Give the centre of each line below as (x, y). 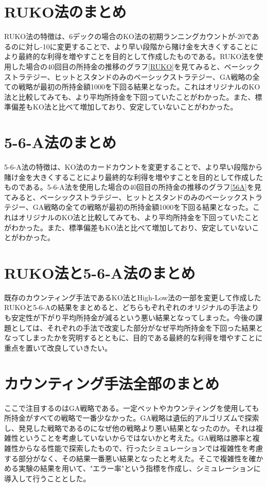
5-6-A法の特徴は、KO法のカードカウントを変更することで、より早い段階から (133, 167)
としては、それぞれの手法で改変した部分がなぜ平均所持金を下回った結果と (137, 327)
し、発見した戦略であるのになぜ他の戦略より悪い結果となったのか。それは (130, 428)
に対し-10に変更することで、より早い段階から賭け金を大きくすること (135, 46)
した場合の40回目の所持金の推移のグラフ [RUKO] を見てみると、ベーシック (136, 66)
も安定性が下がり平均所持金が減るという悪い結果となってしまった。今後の (130, 318)
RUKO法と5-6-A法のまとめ (100, 272)
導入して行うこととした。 (47, 478)
